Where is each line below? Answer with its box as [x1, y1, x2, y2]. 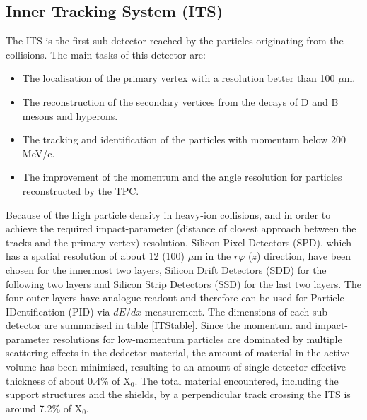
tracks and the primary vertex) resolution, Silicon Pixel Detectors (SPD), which [6, 234, 351, 249]
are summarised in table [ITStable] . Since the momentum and [44, 318, 312, 332]
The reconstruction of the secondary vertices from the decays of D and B [22, 94, 339, 109]
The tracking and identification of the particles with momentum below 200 [22, 132, 346, 147]
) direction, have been [257, 248, 351, 263]
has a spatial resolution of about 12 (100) [6, 248, 185, 263]
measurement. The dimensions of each [144, 304, 310, 318]
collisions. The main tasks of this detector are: [6, 47, 206, 61]
